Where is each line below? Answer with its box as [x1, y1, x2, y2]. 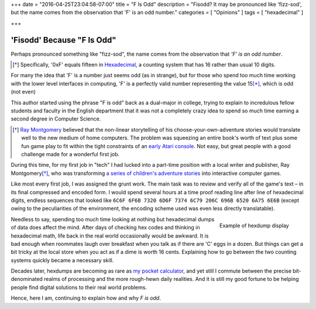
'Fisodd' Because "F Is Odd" [11, 35, 116, 45]
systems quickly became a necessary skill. [11, 256, 114, 263]
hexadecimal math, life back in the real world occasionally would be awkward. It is [11, 232, 209, 239]
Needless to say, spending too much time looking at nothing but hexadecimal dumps [11, 215, 215, 222]
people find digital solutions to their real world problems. [11, 284, 147, 291]
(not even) [11, 88, 36, 95]
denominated [11, 276, 43, 283]
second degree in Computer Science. [11, 115, 101, 122]
